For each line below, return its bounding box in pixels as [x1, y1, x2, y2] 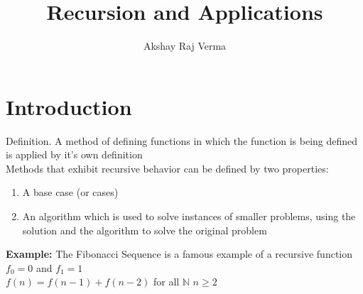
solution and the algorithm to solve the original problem [22, 222, 267, 237]
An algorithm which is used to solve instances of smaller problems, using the [22, 209, 356, 224]
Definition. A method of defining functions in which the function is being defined [6, 133, 358, 148]
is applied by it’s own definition [6, 147, 143, 162]
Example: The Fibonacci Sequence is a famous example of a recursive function [6, 246, 352, 261]
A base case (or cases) [22, 185, 119, 200]
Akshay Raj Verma [143, 38, 227, 53]
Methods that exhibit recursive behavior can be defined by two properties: [6, 160, 329, 175]
